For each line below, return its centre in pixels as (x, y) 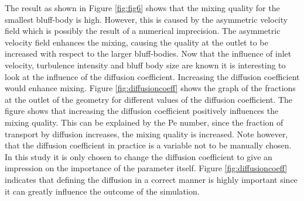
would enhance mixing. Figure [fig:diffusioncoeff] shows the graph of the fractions (150, 88)
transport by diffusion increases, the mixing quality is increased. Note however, (146, 134)
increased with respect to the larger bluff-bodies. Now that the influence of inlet (148, 53)
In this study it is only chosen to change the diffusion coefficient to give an (139, 156)
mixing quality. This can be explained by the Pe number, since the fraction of (144, 122)
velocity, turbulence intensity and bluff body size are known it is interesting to (145, 65)
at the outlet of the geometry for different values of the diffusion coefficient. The (149, 99)
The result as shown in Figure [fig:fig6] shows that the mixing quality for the (142, 8)
